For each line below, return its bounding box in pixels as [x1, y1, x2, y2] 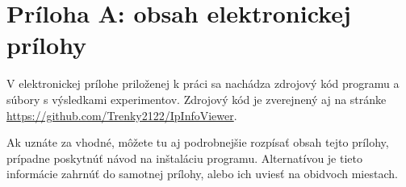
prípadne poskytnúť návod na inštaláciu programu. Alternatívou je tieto [6, 149, 362, 166]
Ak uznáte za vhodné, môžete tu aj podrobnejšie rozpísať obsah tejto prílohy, [6, 134, 389, 151]
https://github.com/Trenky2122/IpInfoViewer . [6, 106, 237, 123]
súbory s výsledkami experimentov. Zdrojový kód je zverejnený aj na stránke [6, 90, 387, 107]
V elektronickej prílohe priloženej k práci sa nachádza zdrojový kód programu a [6, 75, 400, 92]
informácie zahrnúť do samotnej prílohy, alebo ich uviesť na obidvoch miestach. [6, 165, 398, 182]
